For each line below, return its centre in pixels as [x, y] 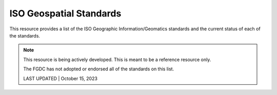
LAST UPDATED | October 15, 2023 [60, 78]
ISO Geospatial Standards [65, 13]
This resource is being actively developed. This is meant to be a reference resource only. [117, 60]
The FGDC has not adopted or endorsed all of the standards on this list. [99, 69]
